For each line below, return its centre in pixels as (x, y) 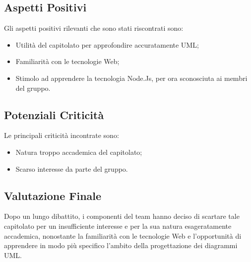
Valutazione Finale (53, 195)
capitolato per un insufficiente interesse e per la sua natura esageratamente (118, 226)
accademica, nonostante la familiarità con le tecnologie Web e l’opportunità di (123, 235)
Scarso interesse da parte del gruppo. (72, 168)
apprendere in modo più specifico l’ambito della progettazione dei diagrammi (121, 245)
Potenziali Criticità (54, 114)
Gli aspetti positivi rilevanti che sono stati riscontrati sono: (94, 28)
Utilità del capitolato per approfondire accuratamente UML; (107, 44)
